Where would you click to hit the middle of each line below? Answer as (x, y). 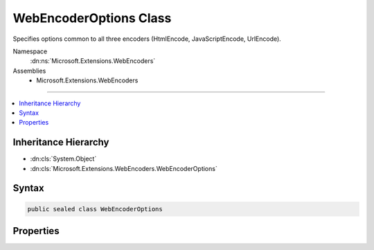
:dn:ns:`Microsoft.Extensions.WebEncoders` (93, 61)
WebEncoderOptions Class (92, 18)
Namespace (30, 51)
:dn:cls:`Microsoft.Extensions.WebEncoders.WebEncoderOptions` (124, 168)
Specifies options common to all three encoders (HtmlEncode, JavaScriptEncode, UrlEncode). (147, 39)
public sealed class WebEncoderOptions (95, 209)
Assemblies (29, 71)
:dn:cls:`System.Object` (63, 159)
